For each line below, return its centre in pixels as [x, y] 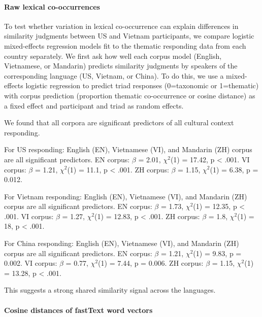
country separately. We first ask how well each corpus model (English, [113, 56]
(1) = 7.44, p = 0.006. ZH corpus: [151, 263]
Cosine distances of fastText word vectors [78, 310]
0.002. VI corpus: [31, 263]
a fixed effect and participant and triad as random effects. [94, 105]
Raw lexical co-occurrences [52, 6]
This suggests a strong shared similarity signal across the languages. [110, 290]
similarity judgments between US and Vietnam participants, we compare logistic [129, 36]
